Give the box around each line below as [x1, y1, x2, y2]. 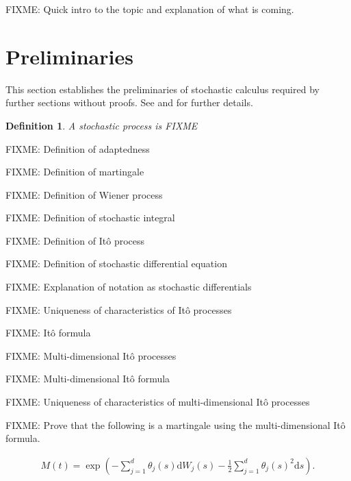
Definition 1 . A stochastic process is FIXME [5, 118, 198, 132]
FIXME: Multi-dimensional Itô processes [5, 348, 177, 362]
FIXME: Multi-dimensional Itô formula [5, 371, 170, 386]
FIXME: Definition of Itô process [5, 233, 145, 247]
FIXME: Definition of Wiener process [5, 187, 163, 201]
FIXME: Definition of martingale [5, 164, 144, 179]
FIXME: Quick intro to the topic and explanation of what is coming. [5, 2, 294, 16]
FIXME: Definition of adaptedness [5, 141, 150, 156]
